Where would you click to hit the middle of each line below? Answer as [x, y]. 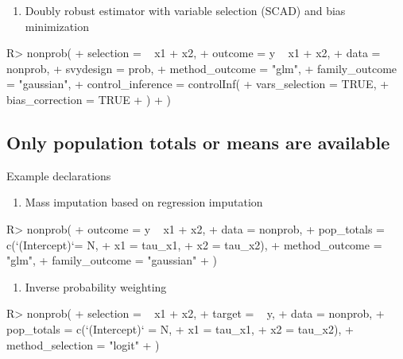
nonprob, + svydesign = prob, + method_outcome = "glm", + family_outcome [202, 68]
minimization [57, 26]
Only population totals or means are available [198, 142]
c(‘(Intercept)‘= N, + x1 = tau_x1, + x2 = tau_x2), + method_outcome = [194, 244]
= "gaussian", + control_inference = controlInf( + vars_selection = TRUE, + [198, 84]
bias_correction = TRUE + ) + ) [89, 99]
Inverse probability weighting [96, 286]
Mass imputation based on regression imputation [144, 202]
